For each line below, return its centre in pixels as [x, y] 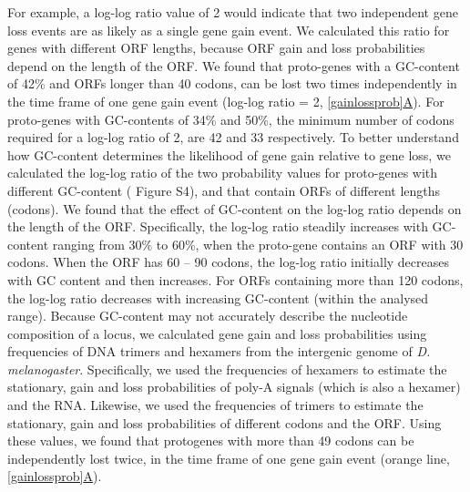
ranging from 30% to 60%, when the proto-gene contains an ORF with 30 [258, 244]
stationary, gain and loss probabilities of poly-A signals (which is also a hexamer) [234, 387]
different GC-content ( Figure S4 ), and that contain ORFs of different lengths [224, 190]
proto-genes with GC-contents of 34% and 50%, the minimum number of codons [231, 119]
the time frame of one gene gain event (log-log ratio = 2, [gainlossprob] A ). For [226, 101]
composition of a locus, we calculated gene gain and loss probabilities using [217, 333]
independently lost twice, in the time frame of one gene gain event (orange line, [229, 458]
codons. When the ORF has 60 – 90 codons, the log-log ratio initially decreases [229, 262]
